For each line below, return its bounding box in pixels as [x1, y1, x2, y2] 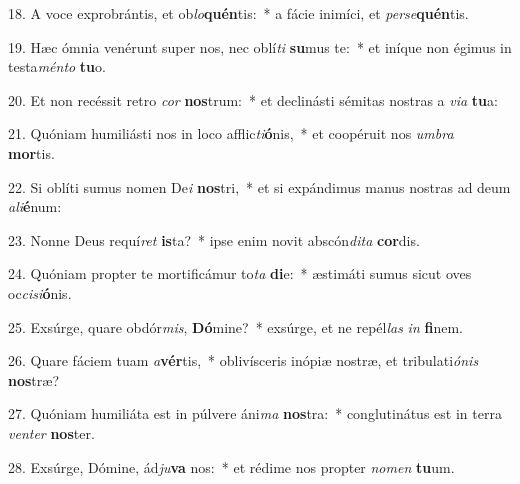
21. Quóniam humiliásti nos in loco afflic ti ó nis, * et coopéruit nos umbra [8, 123, 454, 144]
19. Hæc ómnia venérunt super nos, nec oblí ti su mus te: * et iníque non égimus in [8, 36, 512, 57]
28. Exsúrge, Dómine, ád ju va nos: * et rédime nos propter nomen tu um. [8, 456, 455, 477]
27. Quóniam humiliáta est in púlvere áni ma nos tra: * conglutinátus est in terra [8, 403, 502, 424]
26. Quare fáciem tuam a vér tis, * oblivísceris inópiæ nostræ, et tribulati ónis [8, 350, 479, 371]
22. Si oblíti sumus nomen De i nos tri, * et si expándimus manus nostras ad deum [8, 176, 511, 197]
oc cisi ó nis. [8, 282, 72, 303]
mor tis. [8, 142, 55, 163]
